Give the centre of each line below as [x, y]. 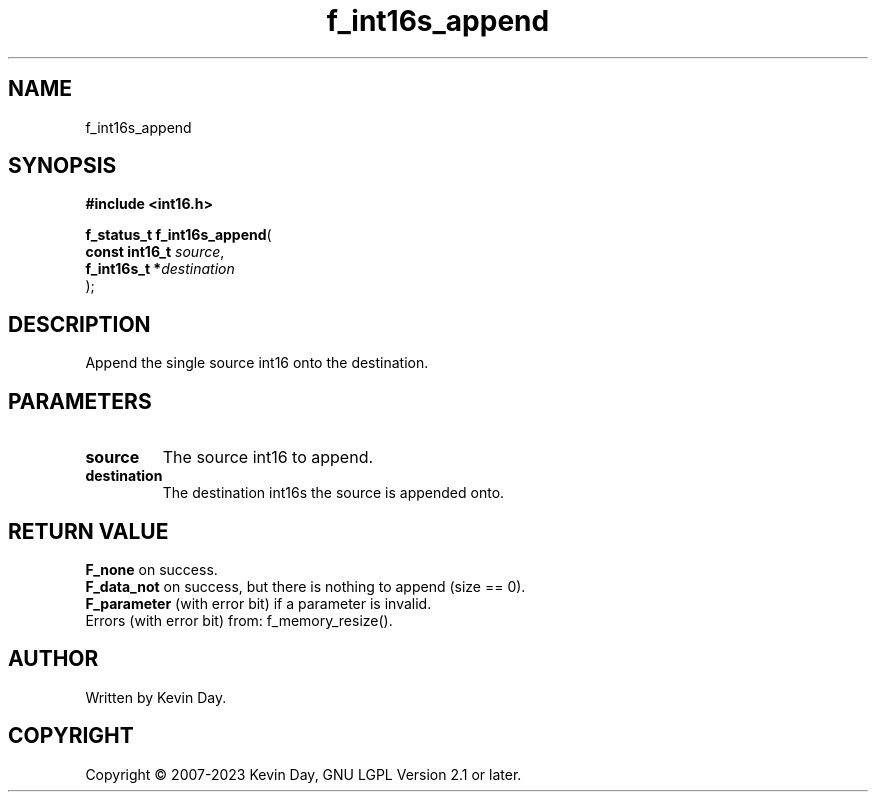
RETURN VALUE [88, 531]
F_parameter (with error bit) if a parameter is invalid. [258, 603]
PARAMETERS [80, 401]
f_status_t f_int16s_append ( [178, 235]
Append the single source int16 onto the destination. [257, 363]
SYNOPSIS [62, 166]
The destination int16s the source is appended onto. [333, 493]
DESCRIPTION [79, 324]
